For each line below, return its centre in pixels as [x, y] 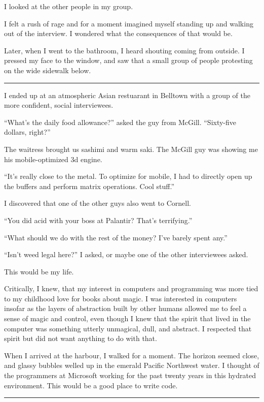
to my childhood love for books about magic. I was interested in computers [121, 298]
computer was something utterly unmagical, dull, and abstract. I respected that [128, 328]
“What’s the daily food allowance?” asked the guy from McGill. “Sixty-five [120, 122]
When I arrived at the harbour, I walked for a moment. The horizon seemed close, [132, 355]
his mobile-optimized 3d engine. [53, 159]
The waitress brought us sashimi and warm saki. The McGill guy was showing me [131, 149]
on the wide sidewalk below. [48, 70]
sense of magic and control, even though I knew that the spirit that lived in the [127, 318]
